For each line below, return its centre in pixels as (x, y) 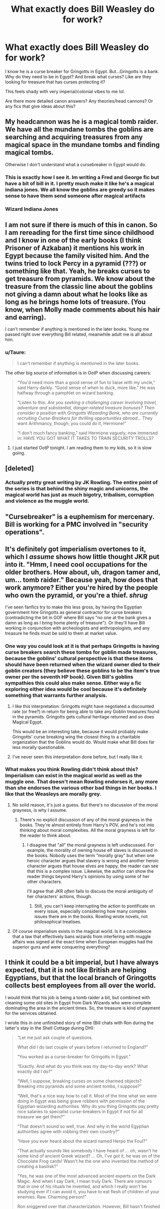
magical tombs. (30, 153)
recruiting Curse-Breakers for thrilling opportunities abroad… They (85, 418)
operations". (25, 532)
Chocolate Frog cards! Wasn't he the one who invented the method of (88, 1161)
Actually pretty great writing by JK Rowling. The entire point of (82, 483)
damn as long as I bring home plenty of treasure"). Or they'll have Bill (75, 623)
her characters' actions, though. (59, 896)
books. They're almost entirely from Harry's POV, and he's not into (87, 825)
